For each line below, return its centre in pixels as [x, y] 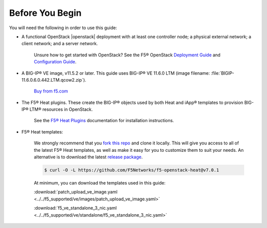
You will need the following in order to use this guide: [63, 28]
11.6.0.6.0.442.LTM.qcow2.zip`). [54, 80]
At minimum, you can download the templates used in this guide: [100, 182]
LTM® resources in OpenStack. [61, 109]
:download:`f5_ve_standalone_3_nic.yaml [75, 208]
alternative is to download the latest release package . [88, 157]
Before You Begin [45, 13]
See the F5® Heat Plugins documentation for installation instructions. [104, 121]
